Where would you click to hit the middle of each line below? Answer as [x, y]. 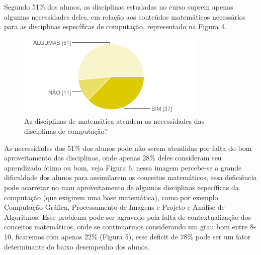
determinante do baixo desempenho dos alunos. [77, 246]
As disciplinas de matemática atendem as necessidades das [114, 121]
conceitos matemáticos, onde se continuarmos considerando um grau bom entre [126, 227]
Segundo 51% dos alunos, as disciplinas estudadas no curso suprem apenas [119, 7]
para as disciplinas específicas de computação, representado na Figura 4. [115, 26]
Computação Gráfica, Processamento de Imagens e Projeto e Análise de [114, 207]
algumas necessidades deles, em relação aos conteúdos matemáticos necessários [125, 16]
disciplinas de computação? [66, 131]
